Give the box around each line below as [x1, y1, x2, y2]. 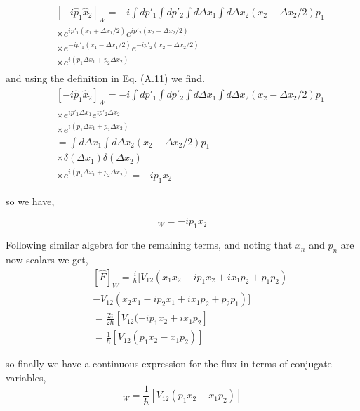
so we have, [6, 193, 55, 208]
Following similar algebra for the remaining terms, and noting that [6, 237, 293, 252]
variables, [6, 370, 46, 384]
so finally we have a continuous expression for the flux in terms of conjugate [6, 356, 332, 371]
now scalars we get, [6, 252, 88, 266]
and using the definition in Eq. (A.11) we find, [6, 71, 205, 86]
